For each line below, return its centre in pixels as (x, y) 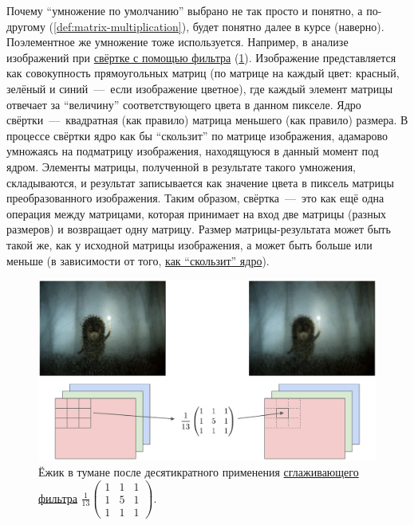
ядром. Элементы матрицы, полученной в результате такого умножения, (181, 166)
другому (26, 26)
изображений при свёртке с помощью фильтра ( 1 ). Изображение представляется (201, 57)
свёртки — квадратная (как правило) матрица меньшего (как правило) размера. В (207, 120)
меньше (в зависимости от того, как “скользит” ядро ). (138, 260)
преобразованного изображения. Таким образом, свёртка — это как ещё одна (195, 198)
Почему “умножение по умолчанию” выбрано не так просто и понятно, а (185, 10)
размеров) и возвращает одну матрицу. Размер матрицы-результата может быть (199, 229)
